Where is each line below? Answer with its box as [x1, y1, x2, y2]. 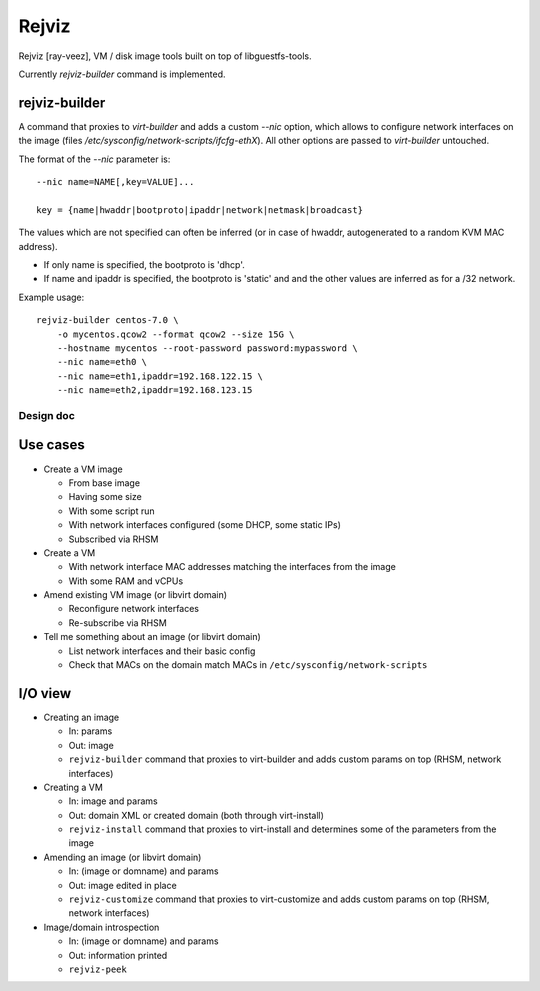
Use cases [18, 436, 85, 454]
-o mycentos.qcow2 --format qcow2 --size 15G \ [56, 328, 295, 340]
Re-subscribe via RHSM [68, 616, 167, 629]
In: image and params [68, 795, 159, 807]
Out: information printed [68, 949, 168, 961]
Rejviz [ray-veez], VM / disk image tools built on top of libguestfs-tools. [18, 50, 312, 62]
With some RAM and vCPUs [68, 575, 184, 587]
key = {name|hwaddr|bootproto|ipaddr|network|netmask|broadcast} [36, 204, 364, 215]
